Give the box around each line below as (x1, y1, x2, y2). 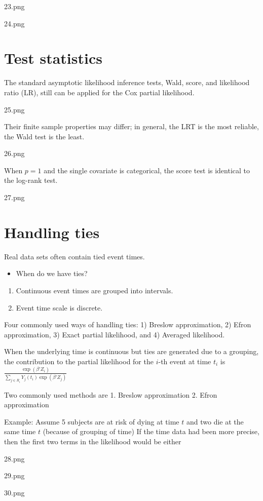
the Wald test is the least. (4, 131, 85, 141)
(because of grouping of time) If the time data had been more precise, (43, 426, 259, 437)
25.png (4, 104, 25, 114)
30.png (4, 487, 25, 497)
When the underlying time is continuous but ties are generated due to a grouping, (4, 346, 259, 357)
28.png (4, 453, 25, 464)
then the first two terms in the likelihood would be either (4, 436, 181, 447)
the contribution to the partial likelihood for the (4, 356, 154, 366)
